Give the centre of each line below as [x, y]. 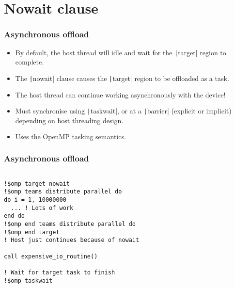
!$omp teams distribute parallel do [63, 192]
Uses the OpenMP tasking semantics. [70, 136]
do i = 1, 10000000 [35, 200]
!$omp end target [32, 232]
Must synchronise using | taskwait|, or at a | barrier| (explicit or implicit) [123, 111]
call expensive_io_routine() [51, 256]
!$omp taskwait [28, 280]
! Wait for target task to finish [60, 273]
